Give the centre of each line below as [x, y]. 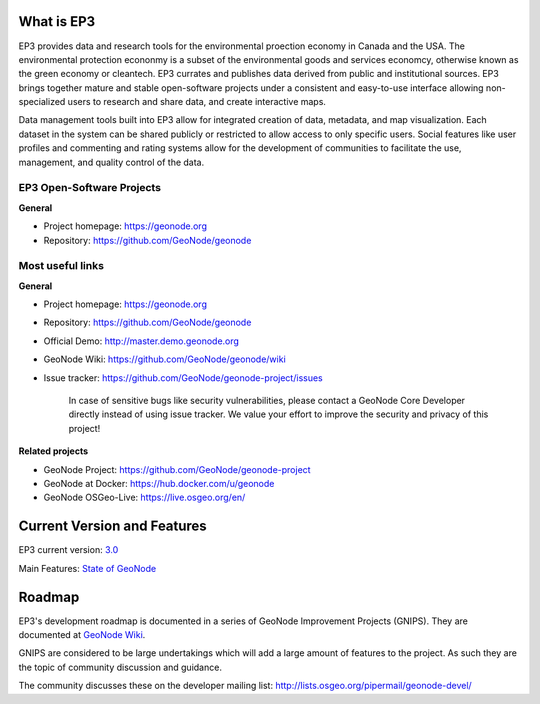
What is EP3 [57, 21]
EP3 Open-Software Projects [90, 188]
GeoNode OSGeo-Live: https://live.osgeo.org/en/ [144, 497]
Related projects [53, 451]
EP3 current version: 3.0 [68, 550]
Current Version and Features [112, 526]
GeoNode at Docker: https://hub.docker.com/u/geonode [159, 483]
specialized [42, 102]
